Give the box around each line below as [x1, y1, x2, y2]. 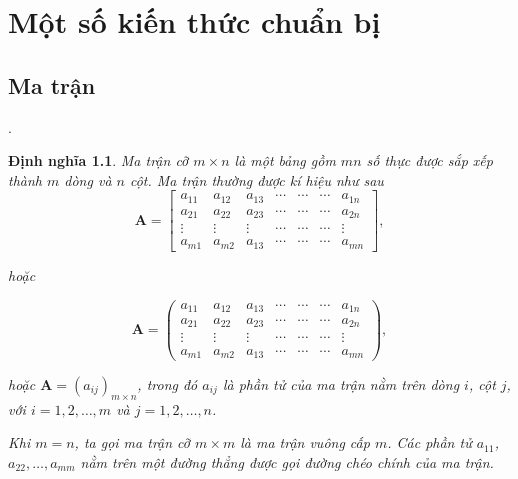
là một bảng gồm [234, 150, 336, 171]
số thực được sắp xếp [366, 150, 493, 171]
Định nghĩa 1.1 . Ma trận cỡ [8, 150, 189, 171]
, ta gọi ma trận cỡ [74, 432, 190, 453]
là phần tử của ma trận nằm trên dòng [222, 374, 460, 395]
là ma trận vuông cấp [240, 432, 370, 453]
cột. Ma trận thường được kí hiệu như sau [129, 169, 384, 190]
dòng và [64, 169, 112, 190]
